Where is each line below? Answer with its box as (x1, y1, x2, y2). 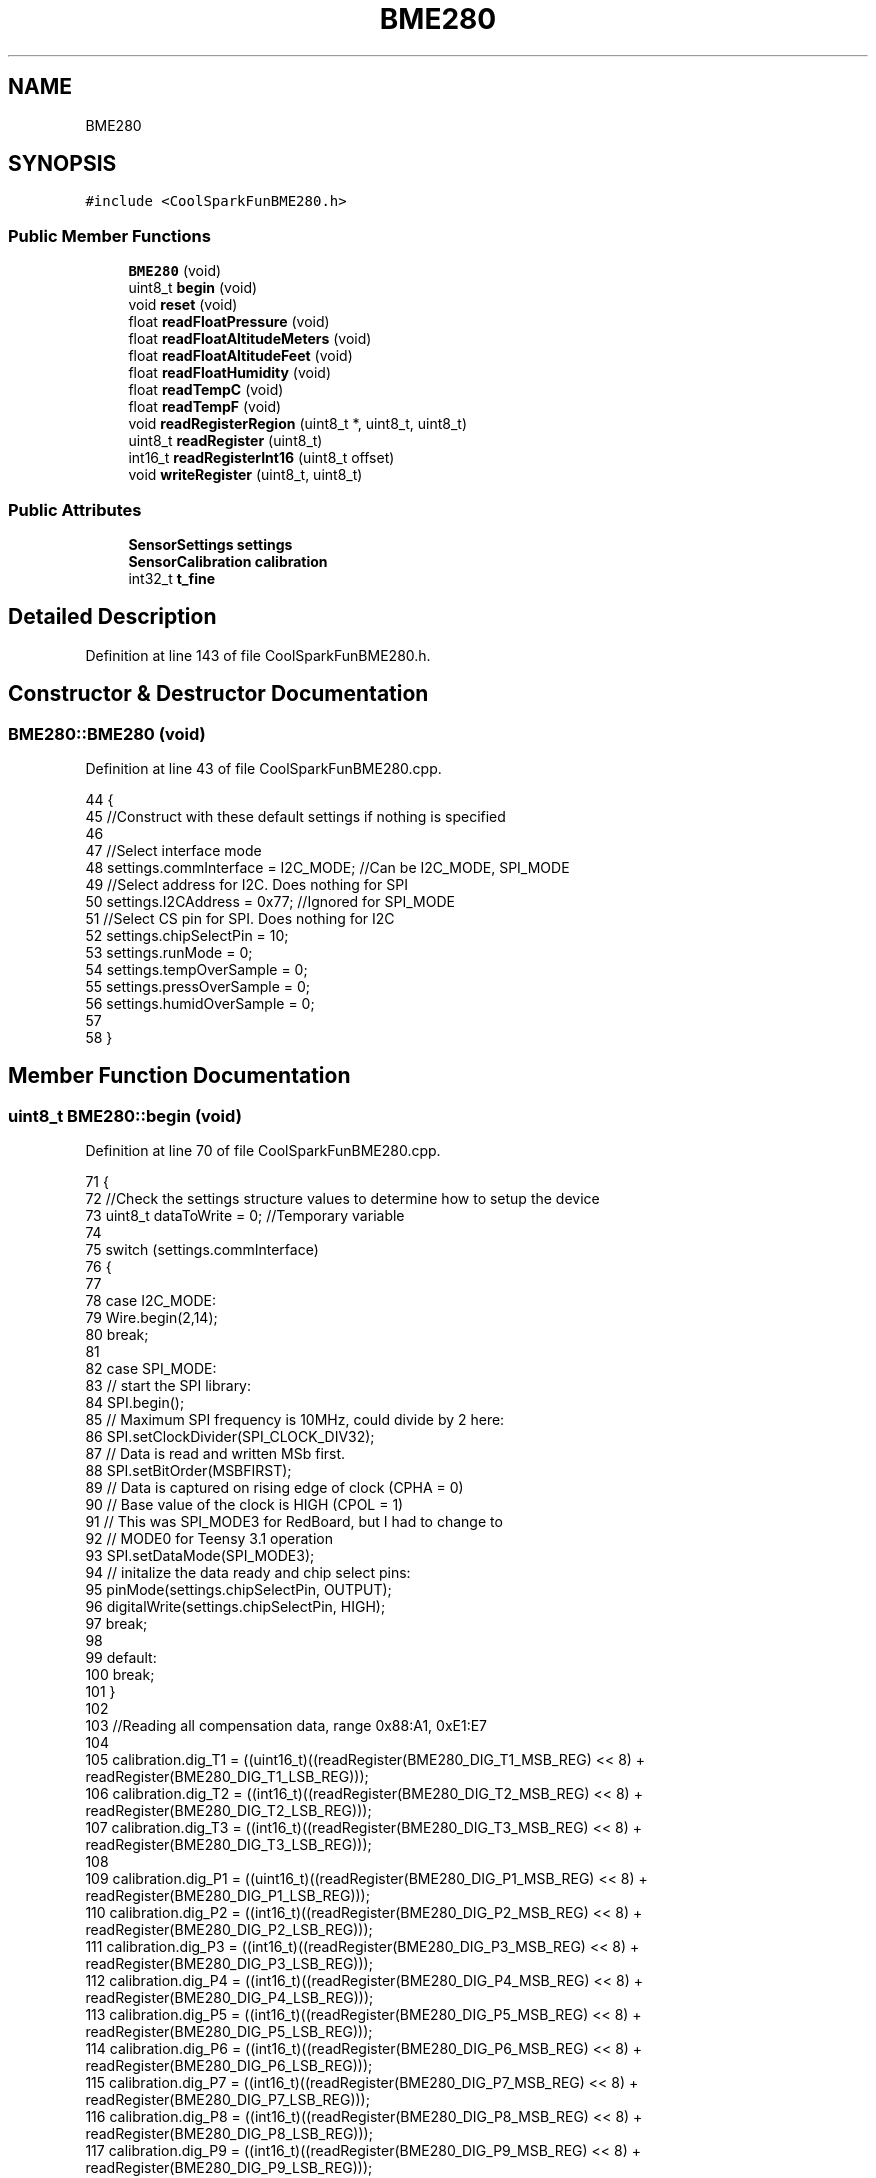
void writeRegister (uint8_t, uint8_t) (128, 466, 363, 484)
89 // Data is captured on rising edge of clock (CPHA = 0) (85, 1479, 464, 1497)
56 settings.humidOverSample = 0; (85, 995, 315, 1012)
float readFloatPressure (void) (128, 313, 330, 331)
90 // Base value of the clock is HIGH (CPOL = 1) (85, 1496, 404, 1514)
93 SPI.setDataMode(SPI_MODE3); (85, 1547, 315, 1565)
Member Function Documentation (8, 1063, 351, 1089)
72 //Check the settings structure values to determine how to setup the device (85, 1190, 600, 1208)
